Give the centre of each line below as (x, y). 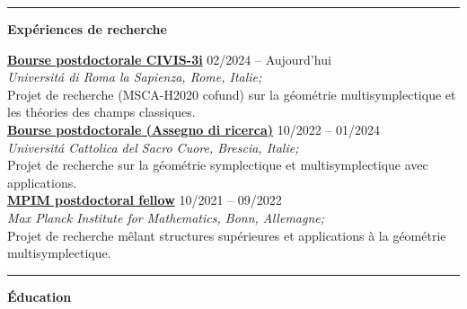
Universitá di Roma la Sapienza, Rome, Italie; (135, 77)
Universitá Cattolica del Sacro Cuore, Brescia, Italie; (153, 147)
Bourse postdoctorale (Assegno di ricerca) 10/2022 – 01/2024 (194, 129)
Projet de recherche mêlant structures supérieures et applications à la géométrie (227, 235)
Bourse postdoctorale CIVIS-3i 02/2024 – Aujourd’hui (169, 59)
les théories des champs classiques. (101, 112)
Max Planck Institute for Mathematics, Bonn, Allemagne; (166, 217)
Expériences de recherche (87, 29)
